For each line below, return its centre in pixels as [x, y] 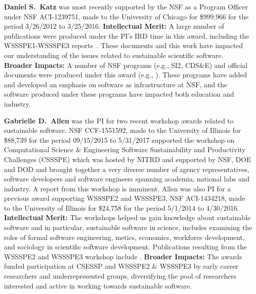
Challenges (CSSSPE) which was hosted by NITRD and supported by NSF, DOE [128, 159]
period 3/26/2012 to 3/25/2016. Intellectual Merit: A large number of [114, 26]
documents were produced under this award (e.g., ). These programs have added [126, 75]
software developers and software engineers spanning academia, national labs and [127, 179]
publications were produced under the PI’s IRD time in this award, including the [127, 35]
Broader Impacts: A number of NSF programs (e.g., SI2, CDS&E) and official [126, 65]
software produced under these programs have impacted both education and [119, 94]
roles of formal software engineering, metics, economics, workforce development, [124, 237]
